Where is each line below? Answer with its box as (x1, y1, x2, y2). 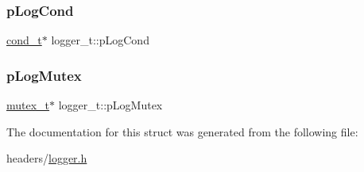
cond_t (6, 32, 42, 48)
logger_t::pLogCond (51, 32, 149, 48)
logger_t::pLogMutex (58, 97, 163, 113)
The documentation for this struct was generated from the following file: (6, 123, 358, 140)
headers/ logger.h (6, 150, 87, 166)
